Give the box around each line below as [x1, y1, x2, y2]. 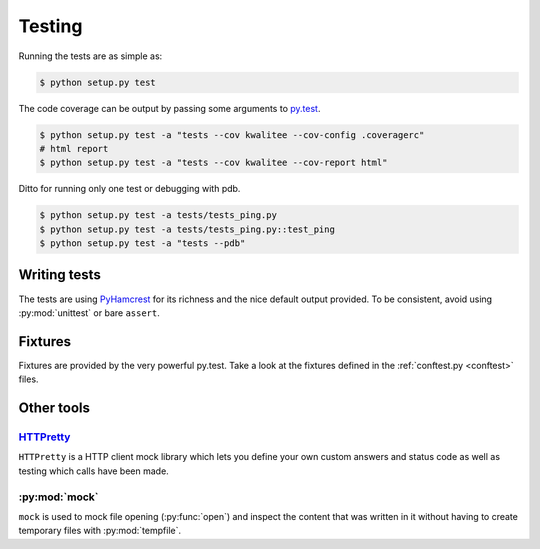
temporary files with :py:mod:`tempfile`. [18, 525, 182, 537]
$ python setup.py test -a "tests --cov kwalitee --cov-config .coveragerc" [39, 129, 425, 140]
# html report [39, 143, 109, 154]
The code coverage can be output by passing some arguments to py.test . [18, 102, 321, 114]
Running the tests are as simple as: [18, 50, 163, 62]
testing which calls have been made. [18, 465, 169, 477]
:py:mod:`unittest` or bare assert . [18, 306, 160, 319]
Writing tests [18, 266, 102, 284]
